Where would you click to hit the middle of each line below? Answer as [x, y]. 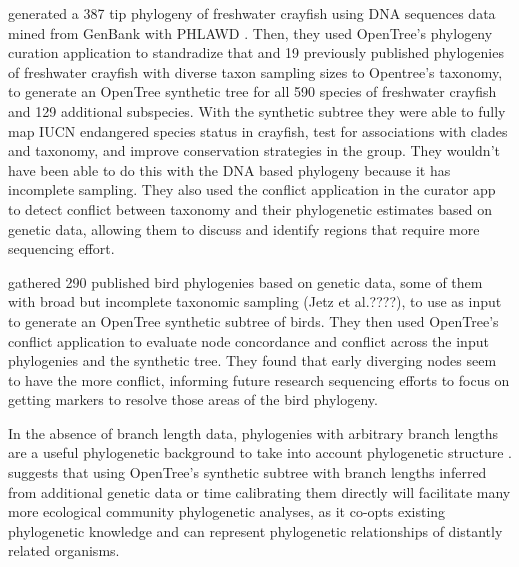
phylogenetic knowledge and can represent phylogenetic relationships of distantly [255, 530]
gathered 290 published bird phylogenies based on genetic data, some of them [245, 281]
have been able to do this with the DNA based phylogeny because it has [229, 169]
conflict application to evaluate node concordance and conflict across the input [248, 340]
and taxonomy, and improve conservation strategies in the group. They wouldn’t [254, 150]
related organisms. [64, 550]
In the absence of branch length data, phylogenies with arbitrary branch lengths [253, 432]
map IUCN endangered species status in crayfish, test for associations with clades [258, 130]
